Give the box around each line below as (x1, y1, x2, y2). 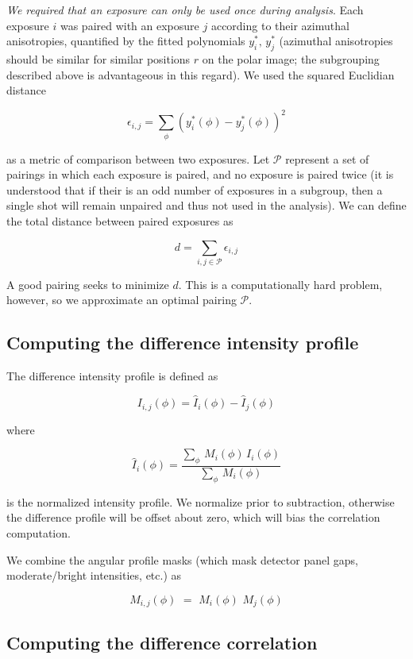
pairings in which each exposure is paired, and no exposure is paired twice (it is (6, 166, 394, 183)
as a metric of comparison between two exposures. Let (6, 150, 270, 167)
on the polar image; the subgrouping (202, 50, 380, 67)
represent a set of (285, 150, 369, 167)
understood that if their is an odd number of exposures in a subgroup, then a (6, 181, 383, 198)
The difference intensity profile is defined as (6, 368, 218, 384)
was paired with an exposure (60, 17, 199, 33)
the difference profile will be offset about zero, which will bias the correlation (6, 509, 380, 526)
